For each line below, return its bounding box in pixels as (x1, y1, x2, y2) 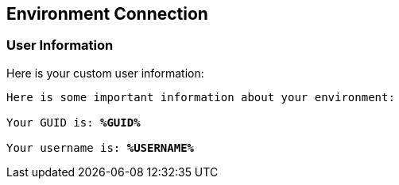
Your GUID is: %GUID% (6, 115, 141, 129)
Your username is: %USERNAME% (6, 141, 195, 154)
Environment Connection (6, 4, 208, 24)
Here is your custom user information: (6, 66, 204, 80)
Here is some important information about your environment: (6, 90, 395, 104)
